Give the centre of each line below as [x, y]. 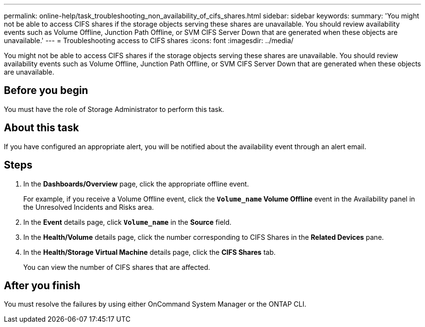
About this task [41, 128]
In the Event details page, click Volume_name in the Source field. [128, 222]
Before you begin [46, 91]
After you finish [42, 285]
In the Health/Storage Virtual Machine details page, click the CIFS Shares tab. [150, 252]
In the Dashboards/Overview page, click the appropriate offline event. [136, 184]
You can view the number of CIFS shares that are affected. [117, 267]
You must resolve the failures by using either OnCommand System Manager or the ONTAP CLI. [155, 304]
